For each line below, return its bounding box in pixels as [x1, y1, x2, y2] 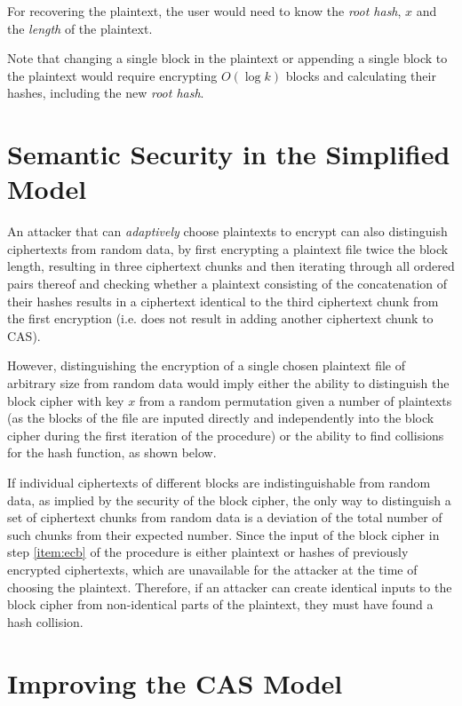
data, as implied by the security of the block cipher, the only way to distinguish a [7, 490, 451, 509]
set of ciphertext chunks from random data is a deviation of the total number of [7, 508, 442, 527]
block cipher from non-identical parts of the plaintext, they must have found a [7, 595, 434, 614]
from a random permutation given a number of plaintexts [139, 391, 452, 409]
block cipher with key [7, 391, 124, 409]
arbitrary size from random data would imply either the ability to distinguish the [7, 374, 450, 393]
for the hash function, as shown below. [7, 443, 217, 462]
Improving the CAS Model [7, 664, 343, 701]
